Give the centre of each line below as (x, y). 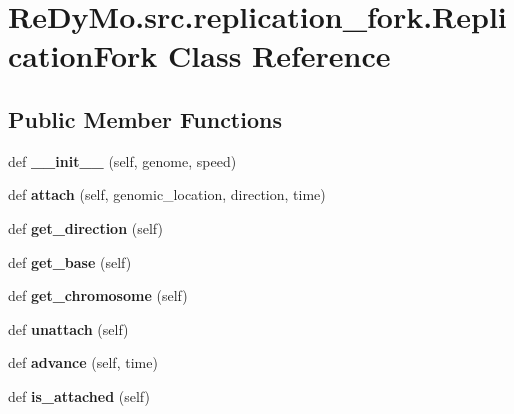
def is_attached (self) (79, 395)
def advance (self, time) (83, 362)
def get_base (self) (70, 261)
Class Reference (279, 55)
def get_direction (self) (85, 227)
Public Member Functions (145, 118)
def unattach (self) (68, 328)
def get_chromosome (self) (98, 295)
